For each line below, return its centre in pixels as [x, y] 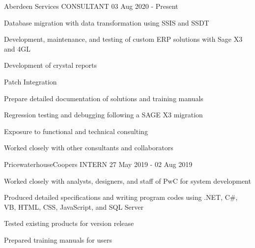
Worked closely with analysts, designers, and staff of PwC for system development [127, 180]
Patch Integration [30, 81]
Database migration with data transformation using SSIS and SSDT [107, 22]
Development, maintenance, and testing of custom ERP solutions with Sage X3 [123, 39]
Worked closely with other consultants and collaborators [89, 148]
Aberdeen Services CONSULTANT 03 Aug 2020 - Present [91, 6]
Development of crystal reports [51, 65]
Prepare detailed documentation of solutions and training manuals [104, 98]
